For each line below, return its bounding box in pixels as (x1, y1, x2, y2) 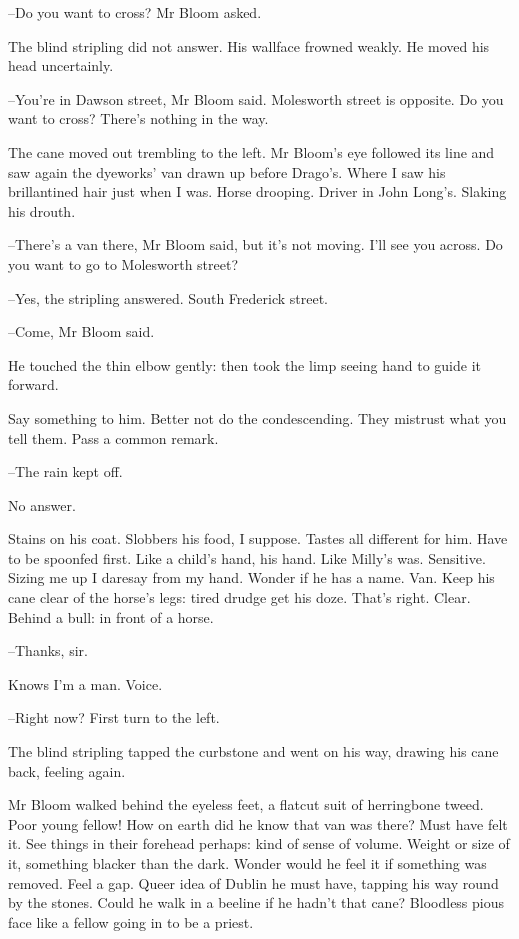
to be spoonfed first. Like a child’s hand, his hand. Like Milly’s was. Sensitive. (8, 547, 486, 568)
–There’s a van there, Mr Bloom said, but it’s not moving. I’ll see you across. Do (8, 234, 503, 255)
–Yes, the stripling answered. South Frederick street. (8, 287, 328, 308)
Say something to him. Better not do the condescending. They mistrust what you (8, 407, 507, 428)
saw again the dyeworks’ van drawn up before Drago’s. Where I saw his (8, 161, 446, 182)
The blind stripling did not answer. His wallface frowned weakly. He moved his (8, 35, 490, 56)
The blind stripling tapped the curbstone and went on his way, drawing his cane (8, 741, 499, 762)
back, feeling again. (8, 760, 126, 781)
